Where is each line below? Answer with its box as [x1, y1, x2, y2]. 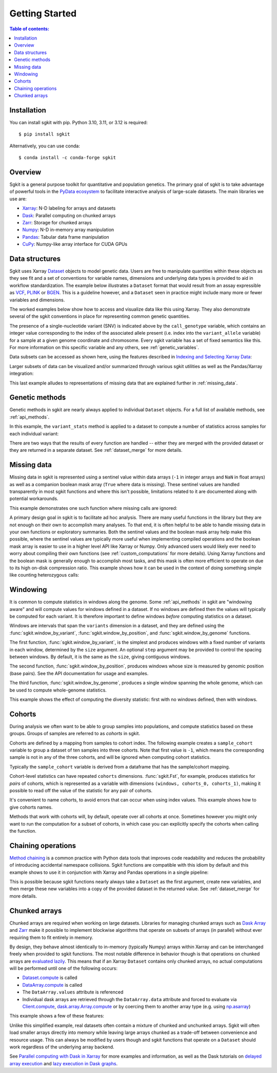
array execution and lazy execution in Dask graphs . [9, 1060, 118, 1066]
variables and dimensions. [9, 297, 65, 303]
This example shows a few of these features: [9, 1013, 105, 1019]
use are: [9, 196, 27, 202]
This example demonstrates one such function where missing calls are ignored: [9, 505, 177, 511]
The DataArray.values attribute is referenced [22, 989, 124, 995]
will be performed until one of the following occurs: [9, 965, 118, 971]
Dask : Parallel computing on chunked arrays [22, 212, 116, 218]
